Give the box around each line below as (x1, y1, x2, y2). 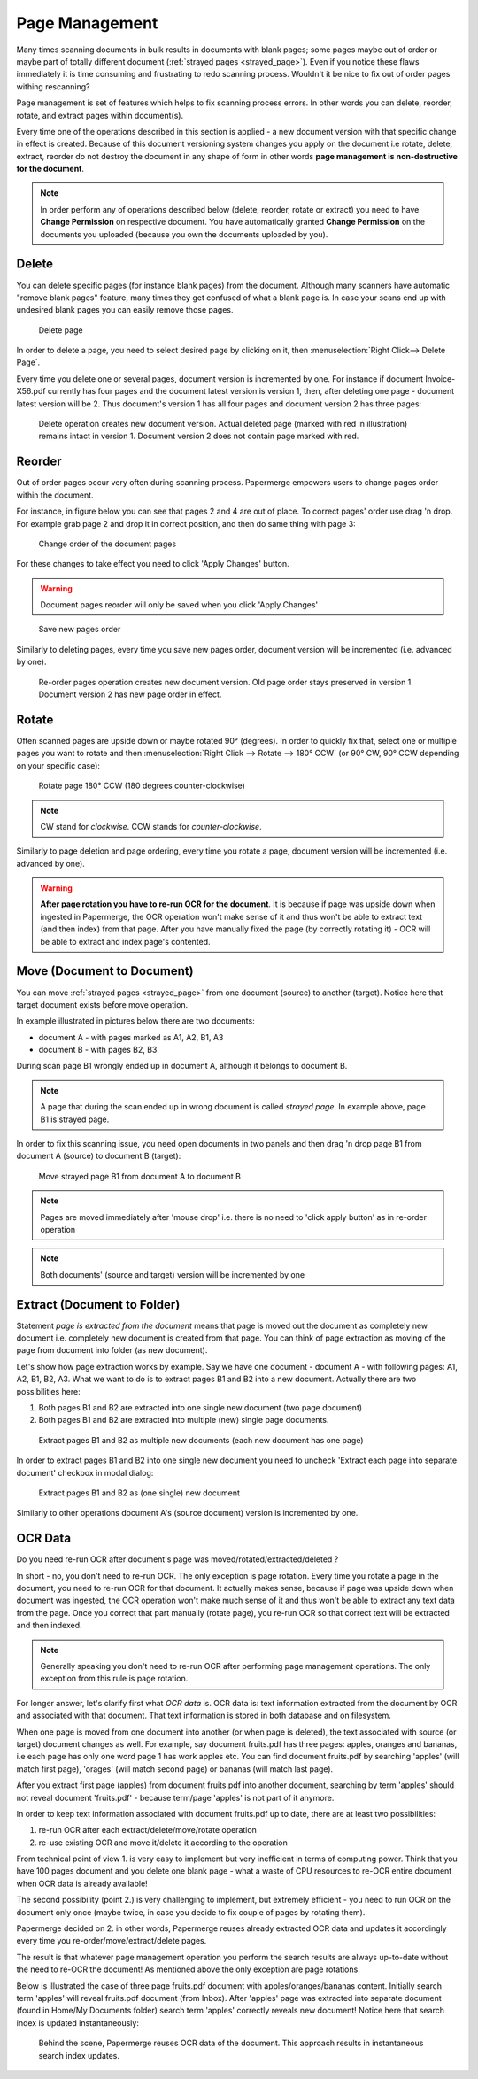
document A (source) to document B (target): (16, 1151, 181, 1162)
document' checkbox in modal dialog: (16, 1467, 154, 1478)
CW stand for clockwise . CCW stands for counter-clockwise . (40, 821, 262, 831)
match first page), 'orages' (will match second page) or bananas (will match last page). (16, 1763, 334, 1774)
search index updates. (38, 2050, 119, 2060)
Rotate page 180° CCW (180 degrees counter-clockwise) (38, 780, 245, 792)
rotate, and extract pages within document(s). (16, 110, 184, 120)
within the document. (16, 490, 94, 500)
